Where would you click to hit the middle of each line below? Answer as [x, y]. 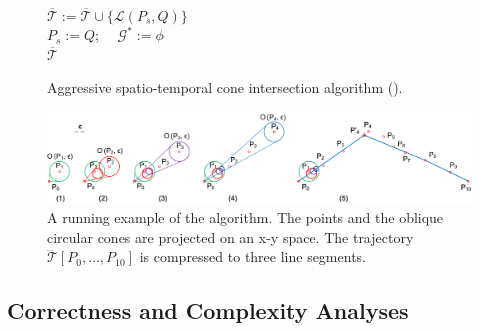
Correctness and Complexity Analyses [208, 310]
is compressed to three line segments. [252, 256]
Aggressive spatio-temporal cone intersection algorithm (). [225, 87]
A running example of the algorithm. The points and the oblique [245, 217]
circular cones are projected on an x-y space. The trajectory [230, 236]
